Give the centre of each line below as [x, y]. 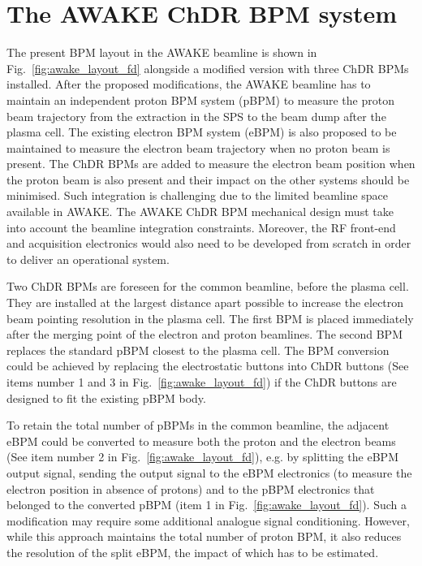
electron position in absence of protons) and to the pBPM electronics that [191, 488]
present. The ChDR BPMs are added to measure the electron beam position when [211, 164]
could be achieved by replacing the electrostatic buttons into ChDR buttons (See [208, 366]
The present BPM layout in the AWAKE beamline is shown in [162, 52]
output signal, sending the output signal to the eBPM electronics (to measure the [209, 472]
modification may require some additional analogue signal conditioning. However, [208, 520]
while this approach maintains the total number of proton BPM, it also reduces [204, 536]
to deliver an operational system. [88, 259]
